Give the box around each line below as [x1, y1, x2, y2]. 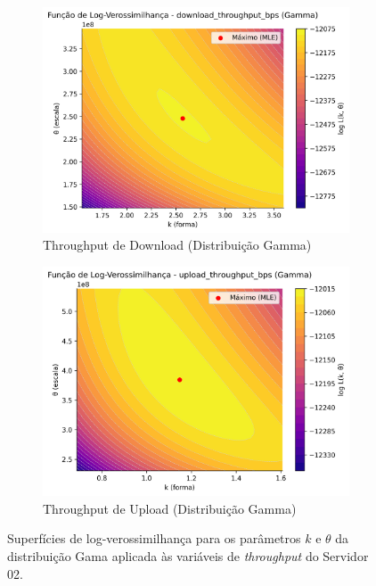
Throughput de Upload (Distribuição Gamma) [43, 499, 297, 517]
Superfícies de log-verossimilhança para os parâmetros [7, 529, 301, 548]
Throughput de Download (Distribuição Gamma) [43, 235, 312, 254]
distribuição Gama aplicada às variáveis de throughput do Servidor [7, 546, 369, 565]
